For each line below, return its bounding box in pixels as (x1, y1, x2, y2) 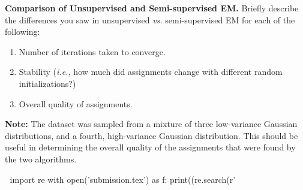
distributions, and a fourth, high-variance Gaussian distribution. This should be (5, 129, 298, 141)
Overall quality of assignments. (19, 97, 133, 110)
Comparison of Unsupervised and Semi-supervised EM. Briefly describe (5, 2, 299, 14)
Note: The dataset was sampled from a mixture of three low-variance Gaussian (5, 117, 298, 130)
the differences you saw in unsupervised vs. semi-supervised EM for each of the (5, 13, 295, 26)
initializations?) (19, 77, 76, 89)
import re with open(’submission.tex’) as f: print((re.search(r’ (10, 173, 236, 185)
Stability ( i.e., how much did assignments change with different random (19, 65, 283, 78)
